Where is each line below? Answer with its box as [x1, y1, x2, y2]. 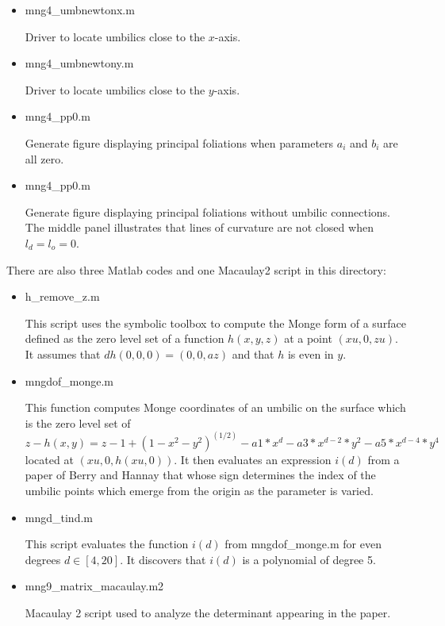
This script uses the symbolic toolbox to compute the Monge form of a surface [25, 314, 406, 331]
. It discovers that [120, 551, 206, 567]
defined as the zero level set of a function [25, 330, 224, 347]
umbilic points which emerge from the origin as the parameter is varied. [25, 482, 374, 498]
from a [367, 451, 400, 467]
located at [25, 451, 74, 467]
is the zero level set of [25, 414, 131, 431]
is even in [287, 345, 334, 362]
